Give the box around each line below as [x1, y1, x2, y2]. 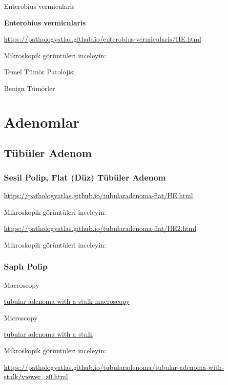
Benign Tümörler [4, 83, 55, 93]
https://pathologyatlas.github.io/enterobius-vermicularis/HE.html [4, 34, 201, 44]
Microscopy [4, 312, 38, 322]
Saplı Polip [4, 260, 48, 272]
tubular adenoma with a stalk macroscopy [4, 296, 130, 306]
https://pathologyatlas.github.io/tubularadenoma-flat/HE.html [4, 190, 193, 200]
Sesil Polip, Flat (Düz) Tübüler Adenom [4, 171, 166, 183]
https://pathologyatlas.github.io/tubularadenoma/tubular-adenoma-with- [4, 362, 224, 372]
